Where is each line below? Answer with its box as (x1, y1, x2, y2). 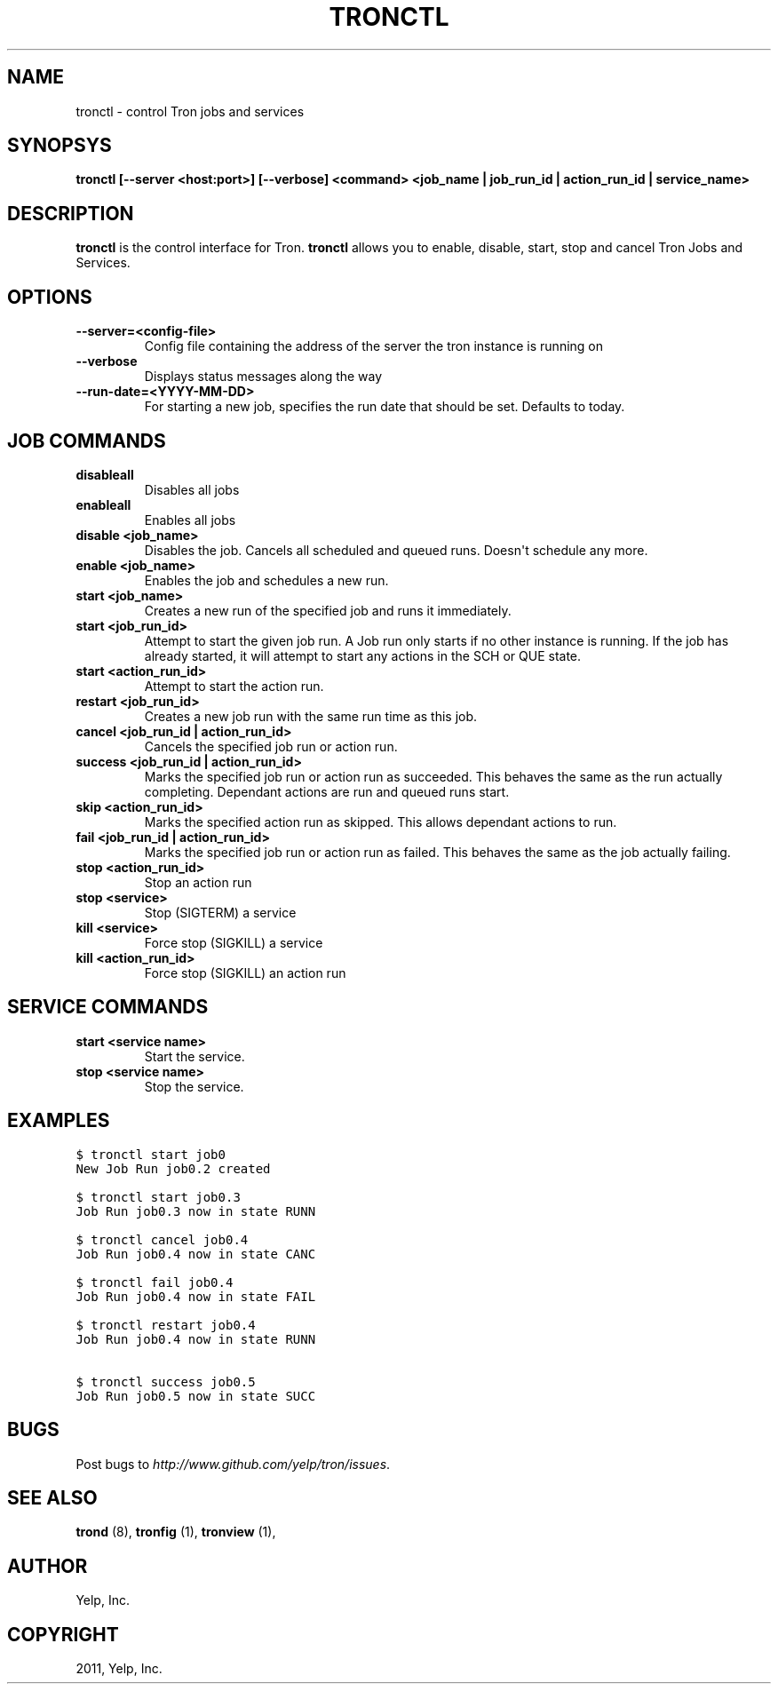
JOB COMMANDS (7, 429, 166, 452)
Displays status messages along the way (144, 369, 383, 385)
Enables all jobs (144, 512, 236, 528)
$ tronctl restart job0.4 (75, 1317, 256, 1332)
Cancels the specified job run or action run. (144, 738, 398, 754)
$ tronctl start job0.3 (75, 1189, 241, 1204)
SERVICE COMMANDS (7, 996, 209, 1019)
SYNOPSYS (7, 134, 112, 157)
